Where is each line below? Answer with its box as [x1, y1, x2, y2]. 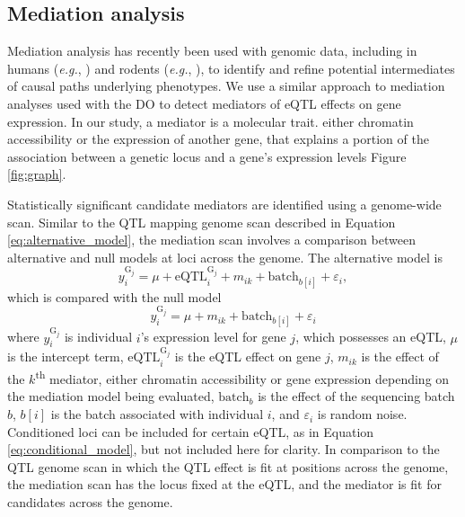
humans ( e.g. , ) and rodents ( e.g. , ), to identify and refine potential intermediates [7, 58, 455, 77]
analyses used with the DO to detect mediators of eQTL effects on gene [7, 94, 401, 112]
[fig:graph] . [7, 165, 66, 183]
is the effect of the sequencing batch [258, 387, 455, 406]
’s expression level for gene [140, 327, 286, 346]
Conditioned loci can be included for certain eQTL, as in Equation [7, 422, 374, 441]
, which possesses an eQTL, [295, 327, 446, 346]
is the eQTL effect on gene [174, 347, 321, 366]
